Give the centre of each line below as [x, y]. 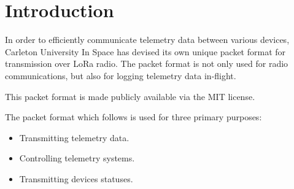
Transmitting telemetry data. [74, 137]
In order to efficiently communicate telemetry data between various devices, [147, 40]
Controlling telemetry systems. [77, 158]
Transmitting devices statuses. [76, 178]
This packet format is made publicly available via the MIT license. [130, 96]
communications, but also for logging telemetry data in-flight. [121, 75]
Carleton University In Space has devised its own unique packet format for [145, 51]
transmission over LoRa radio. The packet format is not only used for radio [147, 64]
